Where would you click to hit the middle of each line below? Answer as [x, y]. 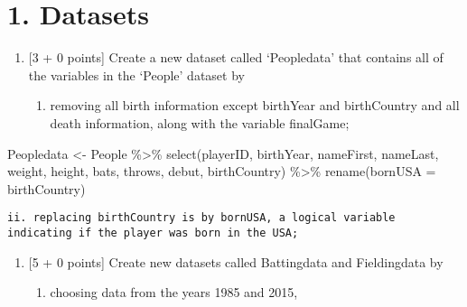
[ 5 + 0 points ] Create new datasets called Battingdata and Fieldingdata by [236, 261]
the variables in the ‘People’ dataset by [136, 74]
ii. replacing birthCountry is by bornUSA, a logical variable [201, 218]
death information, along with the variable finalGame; [200, 122]
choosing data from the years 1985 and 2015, [174, 292]
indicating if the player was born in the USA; [153, 233]
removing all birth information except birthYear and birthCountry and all [255, 105]
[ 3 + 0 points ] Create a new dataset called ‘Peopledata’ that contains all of [236, 57]
